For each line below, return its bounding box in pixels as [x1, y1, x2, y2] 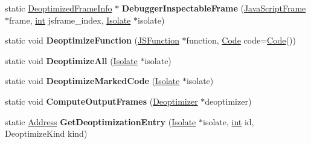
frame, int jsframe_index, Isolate [9, 13, 131, 26]
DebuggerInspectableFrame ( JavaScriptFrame [121, 2, 306, 14]
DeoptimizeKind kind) [5, 127, 88, 140]
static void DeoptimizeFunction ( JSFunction [5, 34, 179, 47]
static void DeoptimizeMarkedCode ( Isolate [5, 74, 180, 87]
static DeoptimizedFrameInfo [5, 2, 112, 14]
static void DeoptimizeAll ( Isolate [5, 54, 138, 67]
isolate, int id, [202, 115, 254, 128]
